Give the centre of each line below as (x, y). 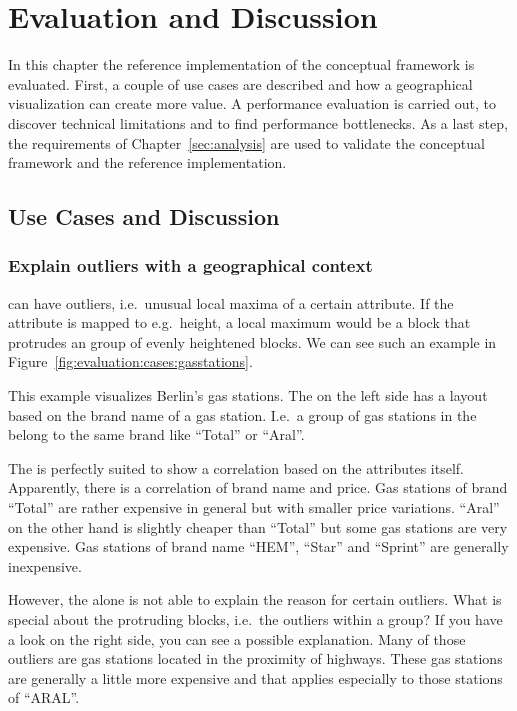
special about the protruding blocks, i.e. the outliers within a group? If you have (255, 619)
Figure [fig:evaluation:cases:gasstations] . (130, 361)
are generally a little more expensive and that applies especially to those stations (255, 677)
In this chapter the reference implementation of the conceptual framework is (241, 64)
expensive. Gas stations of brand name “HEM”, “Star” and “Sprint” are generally (258, 546)
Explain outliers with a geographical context (190, 265)
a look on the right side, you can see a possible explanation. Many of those (237, 638)
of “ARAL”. (44, 697)
